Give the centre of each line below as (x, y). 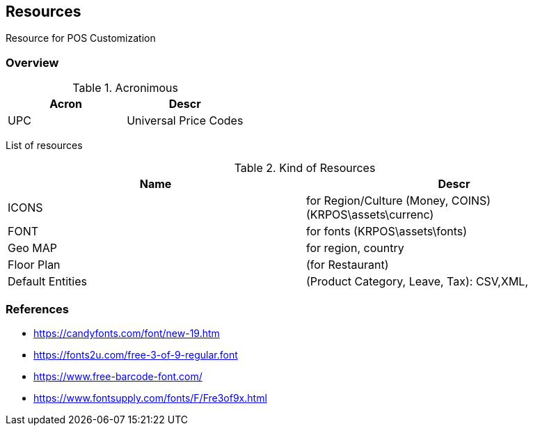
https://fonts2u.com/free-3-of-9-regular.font (136, 354)
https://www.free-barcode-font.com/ (118, 376)
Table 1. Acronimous (125, 88)
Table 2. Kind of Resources (305, 168)
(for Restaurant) (348, 265)
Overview (32, 62)
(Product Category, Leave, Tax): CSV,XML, (417, 282)
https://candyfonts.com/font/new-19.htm (127, 333)
